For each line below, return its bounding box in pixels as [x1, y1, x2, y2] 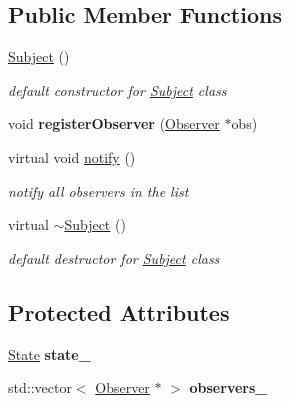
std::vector [8, 377, 72, 398]
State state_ [8, 343, 91, 364]
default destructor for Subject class [8, 247, 220, 268]
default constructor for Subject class [8, 79, 227, 100]
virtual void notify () [8, 146, 136, 167]
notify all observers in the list [8, 180, 189, 201]
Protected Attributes [8, 296, 230, 327]
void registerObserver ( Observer [8, 113, 220, 134]
